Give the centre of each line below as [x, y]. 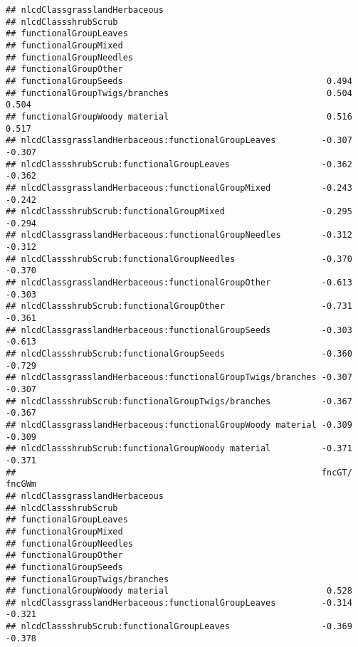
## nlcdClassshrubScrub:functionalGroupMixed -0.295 [179, 212]
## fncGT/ [179, 472]
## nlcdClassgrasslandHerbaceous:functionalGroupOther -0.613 [179, 283]
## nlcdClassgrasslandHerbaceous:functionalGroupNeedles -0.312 [179, 235]
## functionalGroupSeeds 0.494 [179, 81]
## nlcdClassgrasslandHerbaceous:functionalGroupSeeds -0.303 [179, 330]
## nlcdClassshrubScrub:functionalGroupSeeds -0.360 [179, 354]
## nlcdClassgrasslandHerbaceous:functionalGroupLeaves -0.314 [179, 603]
